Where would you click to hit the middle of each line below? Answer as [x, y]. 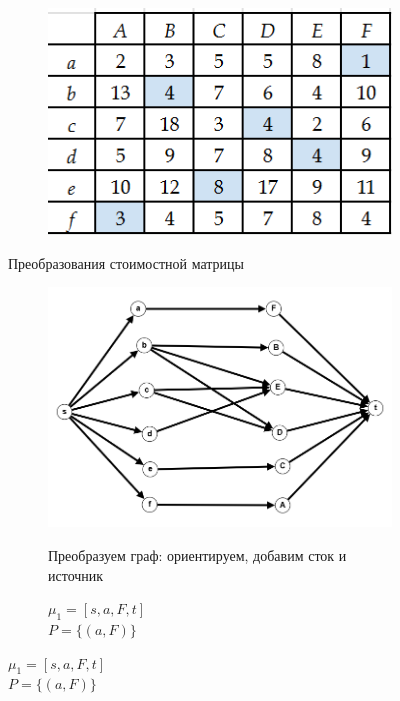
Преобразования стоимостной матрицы [126, 262]
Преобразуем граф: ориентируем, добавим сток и [197, 554]
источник [76, 574]
